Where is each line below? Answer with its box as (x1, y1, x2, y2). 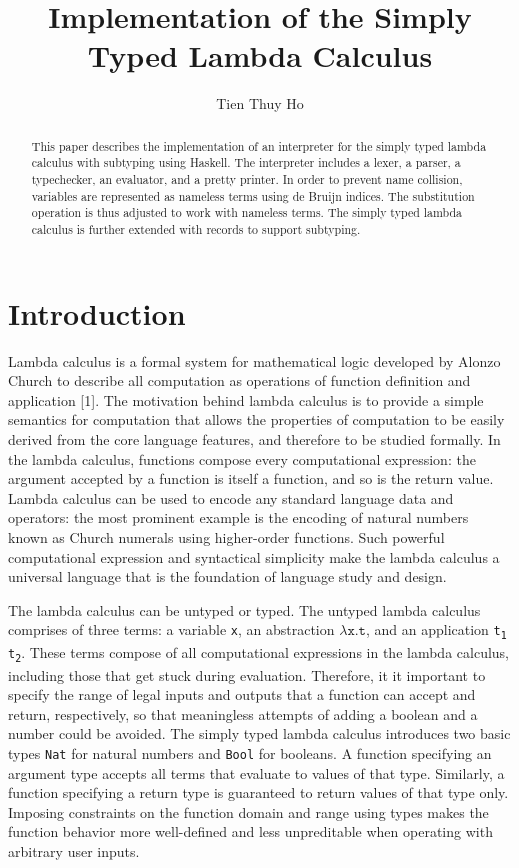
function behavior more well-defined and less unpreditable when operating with (8, 821, 493, 842)
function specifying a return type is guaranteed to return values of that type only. (8, 782, 509, 803)
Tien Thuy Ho (216, 93, 304, 114)
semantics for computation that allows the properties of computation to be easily (8, 409, 505, 430)
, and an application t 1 (365, 619, 507, 642)
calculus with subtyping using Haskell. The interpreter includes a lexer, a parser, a (31, 154, 461, 171)
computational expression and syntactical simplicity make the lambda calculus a (8, 546, 500, 567)
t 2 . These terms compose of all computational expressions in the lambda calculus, (8, 641, 509, 664)
